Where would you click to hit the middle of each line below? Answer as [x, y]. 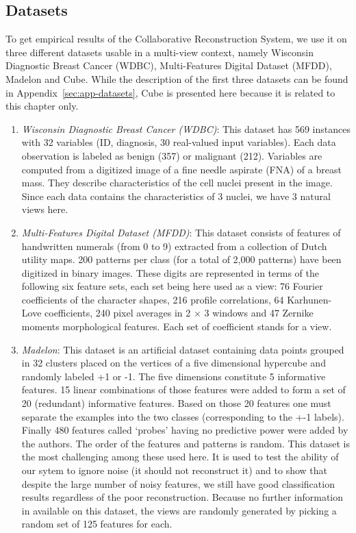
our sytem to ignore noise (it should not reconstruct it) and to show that [175, 470]
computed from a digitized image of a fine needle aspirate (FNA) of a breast [181, 169]
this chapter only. [42, 106]
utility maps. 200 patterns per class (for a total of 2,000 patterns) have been [181, 259]
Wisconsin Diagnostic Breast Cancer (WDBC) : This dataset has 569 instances [186, 128]
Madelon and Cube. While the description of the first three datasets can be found [177, 78]
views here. [45, 209]
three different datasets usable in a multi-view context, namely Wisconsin [160, 52]
